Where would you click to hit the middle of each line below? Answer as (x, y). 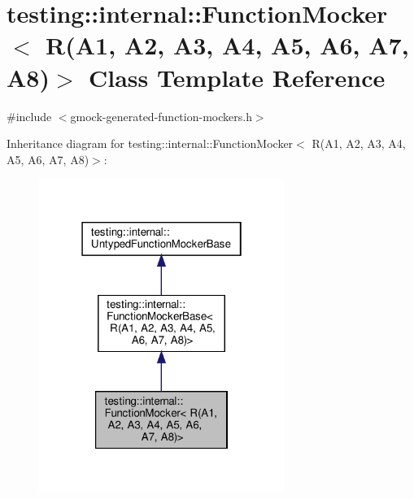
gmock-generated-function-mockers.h (161, 116)
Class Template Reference (237, 77)
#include (29, 116)
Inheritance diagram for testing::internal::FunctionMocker (150, 143)
